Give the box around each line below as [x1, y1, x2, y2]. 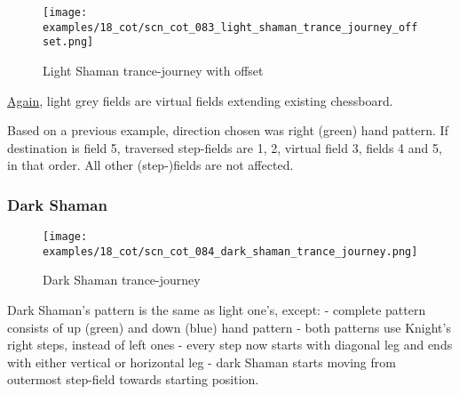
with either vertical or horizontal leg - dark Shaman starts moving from [7, 352, 396, 371]
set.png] [43, 36, 94, 49]
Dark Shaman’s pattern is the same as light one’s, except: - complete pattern [7, 301, 426, 319]
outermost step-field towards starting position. [7, 370, 259, 389]
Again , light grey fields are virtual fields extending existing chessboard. [7, 91, 393, 109]
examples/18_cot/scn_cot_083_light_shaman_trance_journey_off [43, 20, 418, 34]
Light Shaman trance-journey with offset [43, 60, 264, 79]
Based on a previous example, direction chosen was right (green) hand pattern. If [7, 121, 448, 140]
